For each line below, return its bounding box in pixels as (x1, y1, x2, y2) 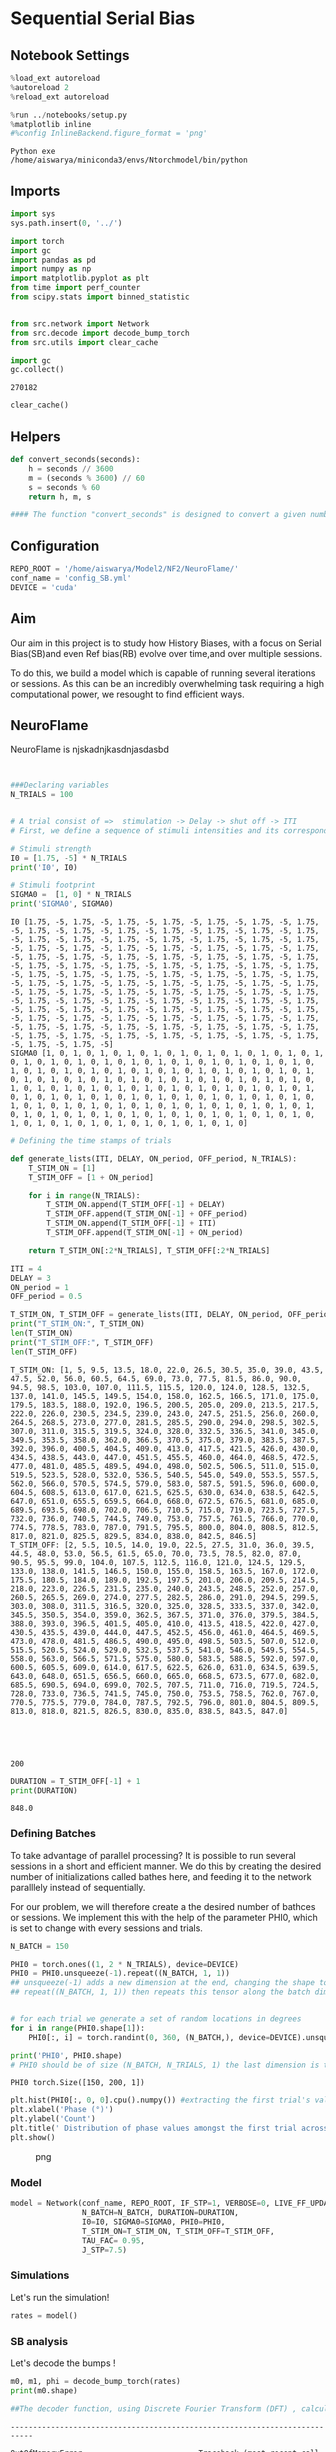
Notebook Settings (10, 47, 130, 64)
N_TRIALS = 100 (10, 790, 74, 800)
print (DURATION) (10, 1785, 78, 1796)
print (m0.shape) (10, 2385, 78, 2396)
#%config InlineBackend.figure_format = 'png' (10, 128, 208, 139)
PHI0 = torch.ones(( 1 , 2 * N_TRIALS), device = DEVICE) (10, 1959, 240, 1969)
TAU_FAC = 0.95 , (81, 2235, 145, 2246)
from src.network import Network (10, 318, 150, 329)
